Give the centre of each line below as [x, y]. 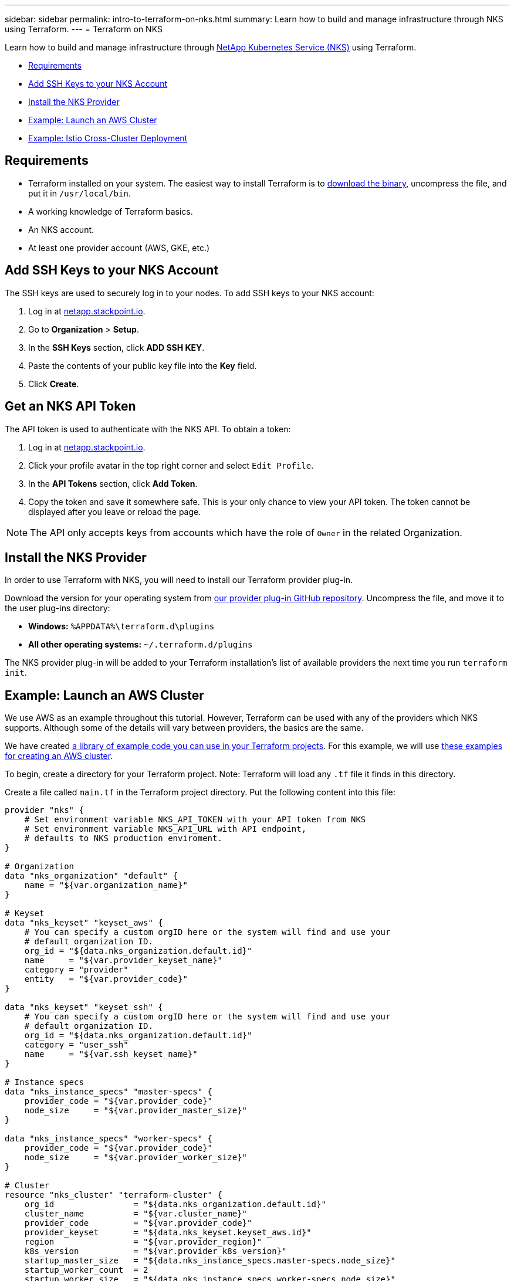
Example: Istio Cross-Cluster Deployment [108, 138]
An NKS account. [61, 229]
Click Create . [54, 384]
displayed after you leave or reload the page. [115, 511]
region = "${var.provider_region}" [143, 1242]
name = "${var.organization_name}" [106, 885]
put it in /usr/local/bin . [80, 193]
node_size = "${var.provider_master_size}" [136, 1111]
